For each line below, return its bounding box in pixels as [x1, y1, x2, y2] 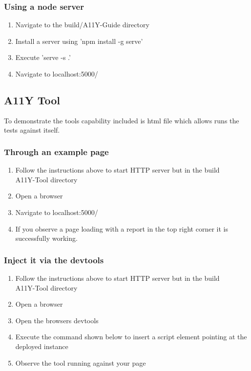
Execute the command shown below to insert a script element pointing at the [15, 332, 247, 342]
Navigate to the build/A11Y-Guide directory [15, 20, 149, 30]
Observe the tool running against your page [15, 357, 146, 368]
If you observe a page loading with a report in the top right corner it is [15, 223, 228, 234]
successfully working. [15, 233, 78, 243]
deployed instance [15, 341, 68, 351]
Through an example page [4, 145, 109, 157]
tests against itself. [4, 125, 60, 135]
